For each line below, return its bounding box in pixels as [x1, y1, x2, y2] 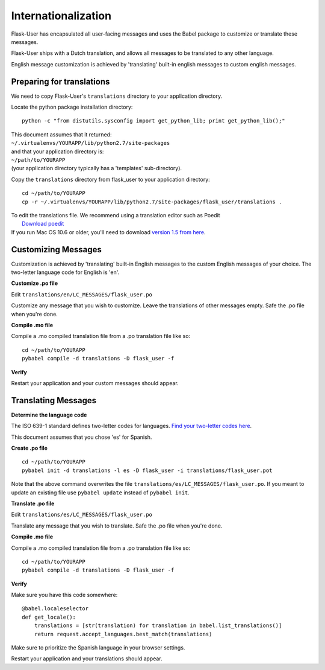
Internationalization [11, 9, 111, 22]
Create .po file [11, 444, 48, 451]
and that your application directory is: [11, 148, 104, 155]
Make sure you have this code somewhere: [11, 592, 118, 599]
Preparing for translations [11, 76, 110, 87]
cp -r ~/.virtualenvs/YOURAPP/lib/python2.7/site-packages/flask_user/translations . [22, 198, 282, 205]
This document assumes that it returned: [11, 130, 112, 138]
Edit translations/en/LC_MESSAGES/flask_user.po [11, 290, 153, 298]
